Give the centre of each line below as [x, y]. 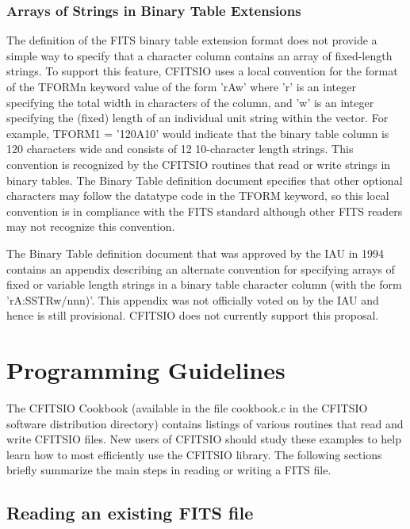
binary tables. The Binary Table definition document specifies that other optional [205, 180]
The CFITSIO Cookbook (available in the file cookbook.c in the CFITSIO [187, 408]
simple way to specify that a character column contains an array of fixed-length [199, 55]
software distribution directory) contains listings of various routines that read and [205, 423]
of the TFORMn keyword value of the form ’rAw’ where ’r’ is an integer [181, 86]
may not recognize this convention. [91, 226]
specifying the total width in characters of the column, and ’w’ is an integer [190, 102]
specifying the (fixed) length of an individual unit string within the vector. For [197, 118]
